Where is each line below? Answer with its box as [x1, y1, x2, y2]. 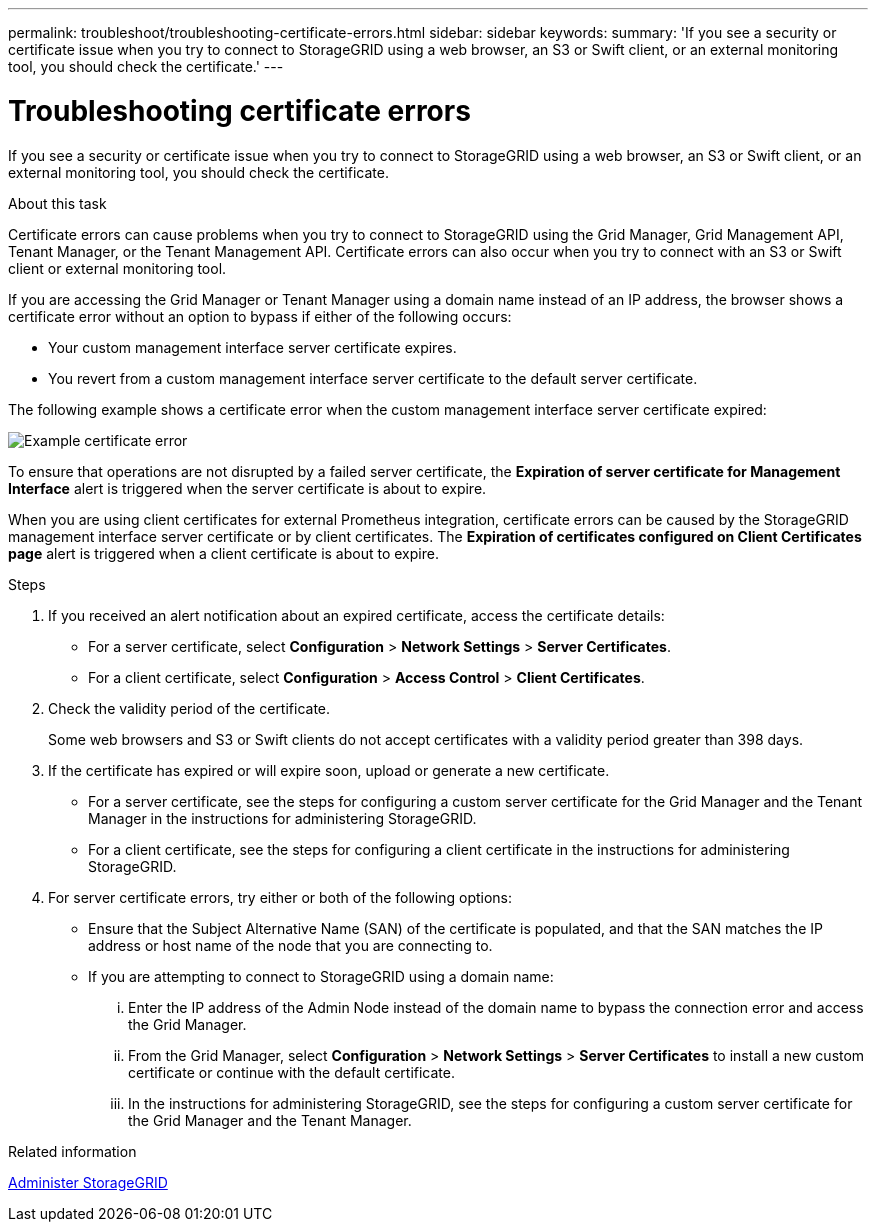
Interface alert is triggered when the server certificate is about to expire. [8, 479, 487, 497]
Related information [8, 1142, 137, 1160]
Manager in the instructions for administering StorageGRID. [88, 809, 477, 827]
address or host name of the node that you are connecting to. [88, 936, 493, 954]
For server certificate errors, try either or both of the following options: [48, 888, 513, 906]
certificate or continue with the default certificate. [128, 1063, 455, 1081]
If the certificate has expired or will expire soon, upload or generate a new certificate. [48, 761, 610, 779]
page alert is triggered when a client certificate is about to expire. [8, 544, 439, 562]
